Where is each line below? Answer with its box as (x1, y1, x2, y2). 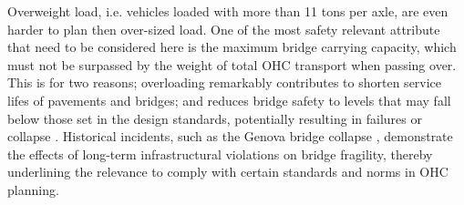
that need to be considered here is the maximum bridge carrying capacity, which (7, 37, 457, 56)
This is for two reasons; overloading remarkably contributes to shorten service (7, 73, 442, 92)
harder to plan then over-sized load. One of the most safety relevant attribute (7, 19, 440, 38)
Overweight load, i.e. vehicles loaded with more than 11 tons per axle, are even (7, 2, 449, 20)
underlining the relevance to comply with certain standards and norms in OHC (7, 162, 449, 181)
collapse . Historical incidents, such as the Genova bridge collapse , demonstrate (7, 127, 453, 146)
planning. (7, 179, 59, 199)
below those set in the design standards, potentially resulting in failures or (7, 108, 422, 128)
